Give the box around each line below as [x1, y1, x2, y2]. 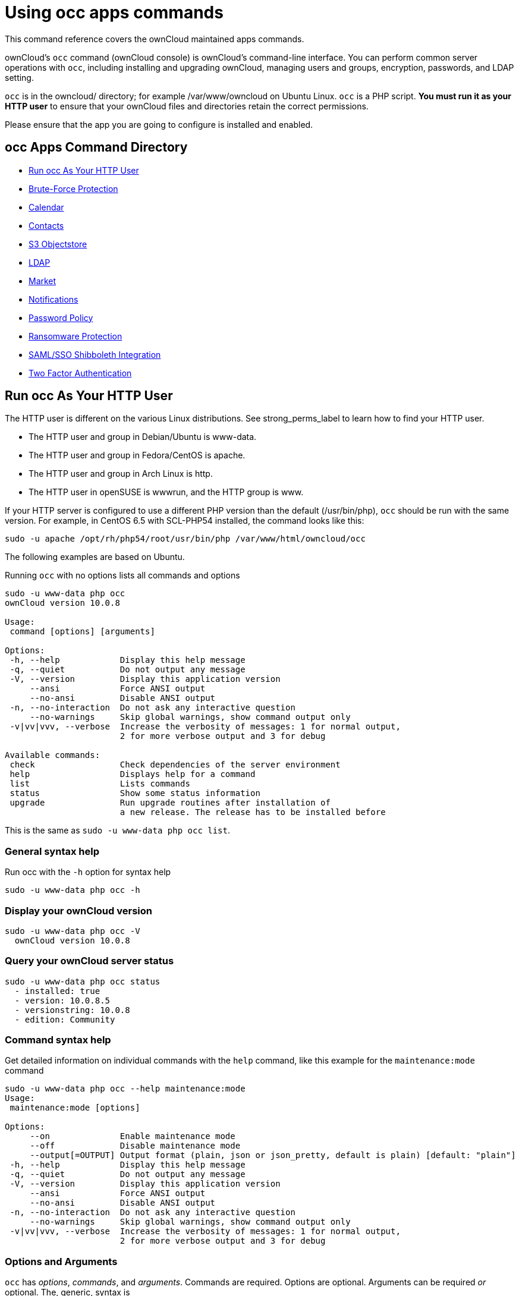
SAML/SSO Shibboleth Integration [29, 349, 161, 360]
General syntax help [5, 845, 100, 857]
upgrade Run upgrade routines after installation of [10, 798, 331, 808]
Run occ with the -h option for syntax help [5, 867, 171, 877]
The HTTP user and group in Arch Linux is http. [29, 468, 213, 479]
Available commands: [5, 750, 100, 760]
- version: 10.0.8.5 [14, 995, 111, 1005]
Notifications [29, 294, 78, 304]
